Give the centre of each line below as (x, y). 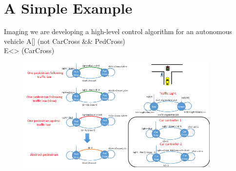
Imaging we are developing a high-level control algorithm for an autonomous (118, 31)
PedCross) (110, 41)
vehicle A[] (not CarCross (42, 41)
